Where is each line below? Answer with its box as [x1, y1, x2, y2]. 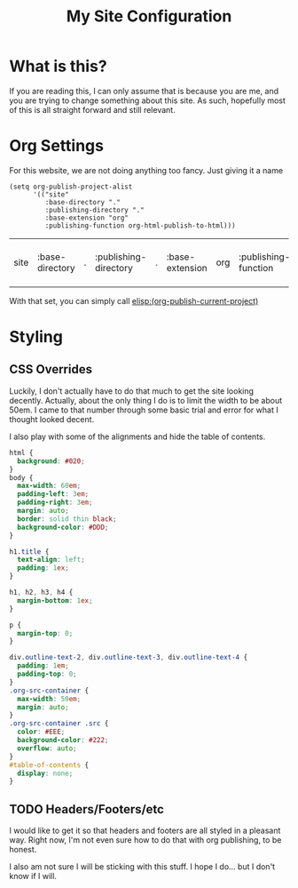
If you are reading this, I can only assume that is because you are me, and [9, 85, 279, 96]
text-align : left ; [17, 556, 86, 564]
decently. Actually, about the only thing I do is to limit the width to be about [9, 395, 282, 405]
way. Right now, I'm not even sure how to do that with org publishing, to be [9, 835, 282, 845]
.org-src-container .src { [9, 719, 109, 728]
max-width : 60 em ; [17, 482, 82, 491]
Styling [9, 327, 64, 348]
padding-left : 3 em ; [17, 490, 90, 499]
